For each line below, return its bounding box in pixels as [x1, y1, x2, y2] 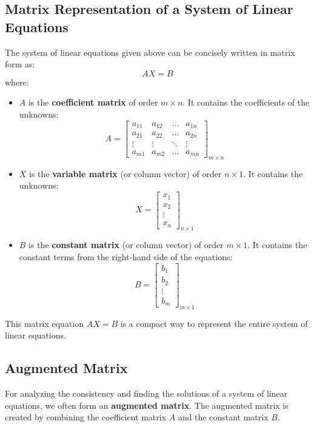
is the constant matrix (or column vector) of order [28, 238, 224, 251]
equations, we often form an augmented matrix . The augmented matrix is [5, 398, 289, 411]
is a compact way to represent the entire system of [120, 317, 308, 329]
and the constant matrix [178, 411, 269, 423]
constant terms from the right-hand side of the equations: [19, 250, 233, 263]
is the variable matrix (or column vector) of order [29, 167, 222, 180]
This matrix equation [5, 317, 84, 329]
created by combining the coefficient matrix [5, 411, 167, 423]
